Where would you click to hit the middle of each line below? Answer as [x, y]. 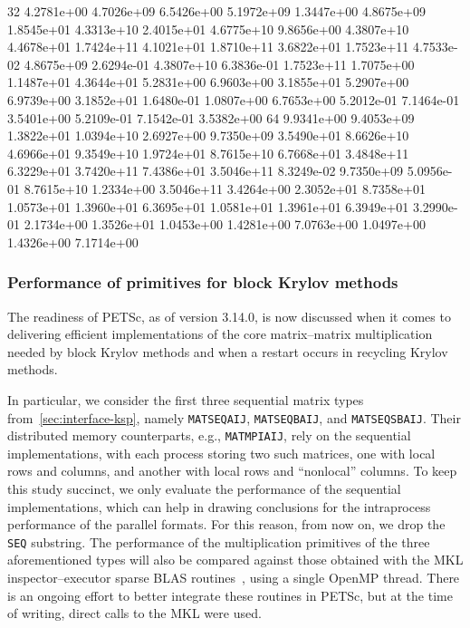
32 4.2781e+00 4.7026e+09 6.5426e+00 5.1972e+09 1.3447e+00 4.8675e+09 [216, 11]
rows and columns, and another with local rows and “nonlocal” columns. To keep [232, 471]
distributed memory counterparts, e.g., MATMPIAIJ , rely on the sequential [209, 435]
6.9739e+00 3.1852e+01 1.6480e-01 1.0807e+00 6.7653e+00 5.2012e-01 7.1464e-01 [234, 99]
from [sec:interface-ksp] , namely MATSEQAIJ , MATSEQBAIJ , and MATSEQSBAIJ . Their [234, 417]
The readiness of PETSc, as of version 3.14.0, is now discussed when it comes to [229, 316]
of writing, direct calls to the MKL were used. [134, 613]
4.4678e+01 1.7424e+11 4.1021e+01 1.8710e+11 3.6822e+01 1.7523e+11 [208, 47]
